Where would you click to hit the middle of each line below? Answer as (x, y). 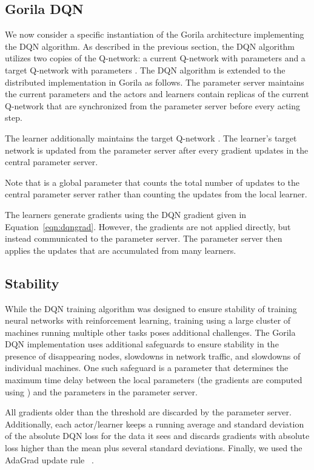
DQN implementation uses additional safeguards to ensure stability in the (142, 344)
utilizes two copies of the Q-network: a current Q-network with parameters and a (155, 58)
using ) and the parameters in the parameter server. (101, 391)
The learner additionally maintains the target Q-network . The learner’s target (151, 138)
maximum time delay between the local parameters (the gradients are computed (154, 380)
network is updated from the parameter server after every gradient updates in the (157, 150)
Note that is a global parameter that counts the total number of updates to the (152, 182)
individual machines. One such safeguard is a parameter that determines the (147, 368)
